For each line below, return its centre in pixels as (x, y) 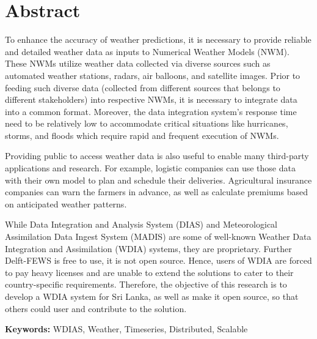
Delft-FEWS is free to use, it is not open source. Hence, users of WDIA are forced (158, 260)
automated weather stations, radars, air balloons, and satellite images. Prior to (153, 75)
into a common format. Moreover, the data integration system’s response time (151, 111)
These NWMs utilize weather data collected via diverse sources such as (138, 63)
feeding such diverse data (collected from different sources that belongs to (143, 87)
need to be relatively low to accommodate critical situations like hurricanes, (147, 123)
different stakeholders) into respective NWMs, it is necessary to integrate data (151, 99)
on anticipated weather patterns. (66, 203)
